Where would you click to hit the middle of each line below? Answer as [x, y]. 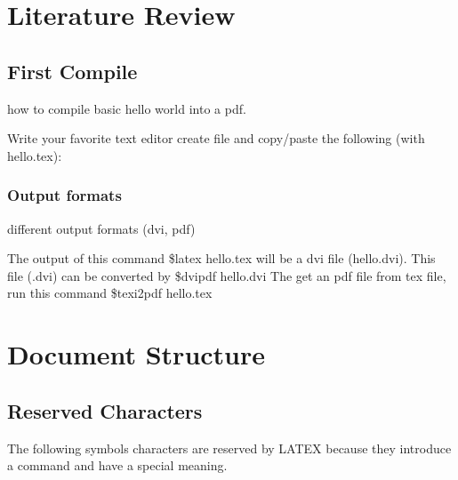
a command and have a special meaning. [117, 465]
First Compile [72, 71]
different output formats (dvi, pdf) [101, 228]
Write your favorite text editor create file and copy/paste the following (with [216, 138]
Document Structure [137, 354]
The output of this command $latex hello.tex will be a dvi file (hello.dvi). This [221, 258]
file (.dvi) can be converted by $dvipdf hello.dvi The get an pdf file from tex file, [227, 275]
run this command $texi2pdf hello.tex [110, 293]
